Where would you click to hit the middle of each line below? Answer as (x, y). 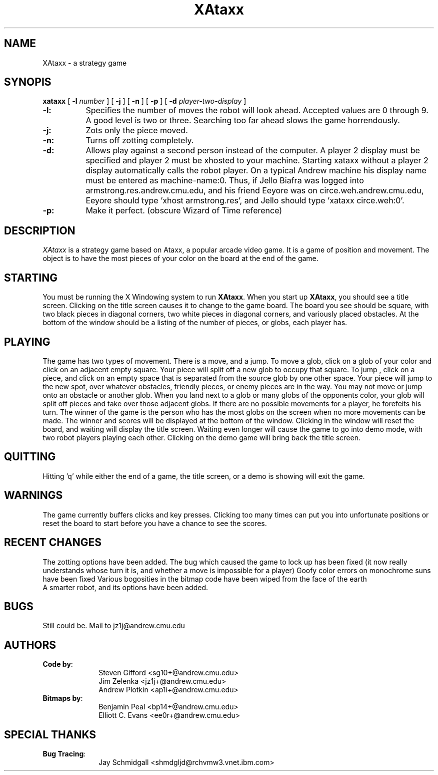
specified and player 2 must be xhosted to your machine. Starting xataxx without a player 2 (257, 161)
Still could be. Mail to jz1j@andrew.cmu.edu (114, 626)
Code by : (58, 664)
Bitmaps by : (63, 698)
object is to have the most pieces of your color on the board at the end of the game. (180, 259)
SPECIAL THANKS (50, 734)
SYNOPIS (28, 82)
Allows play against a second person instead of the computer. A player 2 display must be (253, 151)
